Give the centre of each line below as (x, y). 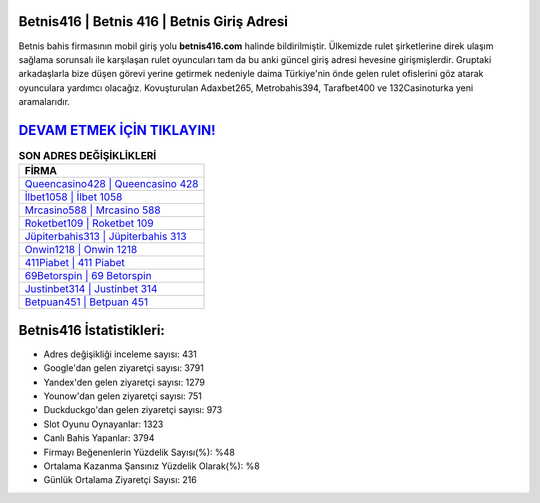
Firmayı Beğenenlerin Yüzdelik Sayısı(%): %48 (139, 452)
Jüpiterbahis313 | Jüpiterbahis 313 (105, 237)
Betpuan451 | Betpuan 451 (86, 302)
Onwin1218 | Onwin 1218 (81, 250)
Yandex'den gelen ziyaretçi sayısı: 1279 (124, 382)
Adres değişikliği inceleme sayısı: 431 (120, 354)
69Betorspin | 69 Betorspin (88, 276)
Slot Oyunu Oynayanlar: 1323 (103, 424)
